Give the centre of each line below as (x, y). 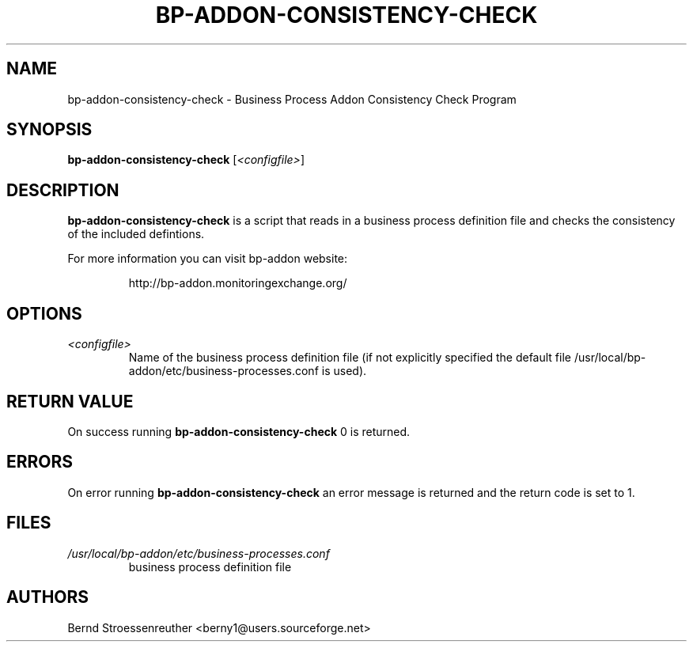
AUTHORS (48, 597)
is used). (344, 371)
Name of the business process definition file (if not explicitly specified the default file (350, 358)
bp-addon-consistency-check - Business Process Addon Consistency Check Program (292, 99)
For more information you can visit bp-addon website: (208, 259)
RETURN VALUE (70, 401)
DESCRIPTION (63, 190)
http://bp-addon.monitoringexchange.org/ (238, 283)
